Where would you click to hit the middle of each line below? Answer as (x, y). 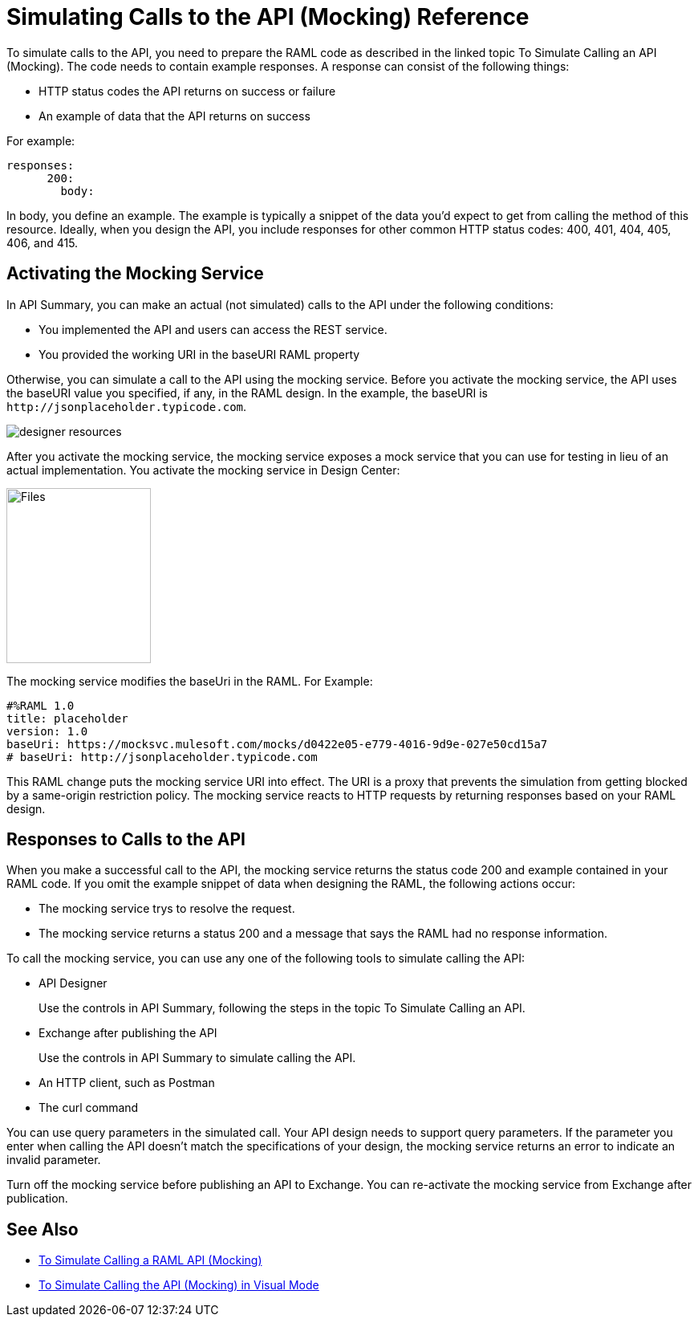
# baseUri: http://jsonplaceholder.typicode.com (162, 757)
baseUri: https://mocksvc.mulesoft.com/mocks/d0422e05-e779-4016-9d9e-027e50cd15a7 (277, 744)
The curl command (89, 1108)
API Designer (73, 983)
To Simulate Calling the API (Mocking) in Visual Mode (179, 1285)
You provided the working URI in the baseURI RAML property (199, 354)
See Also (43, 1229)
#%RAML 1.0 (41, 705)
